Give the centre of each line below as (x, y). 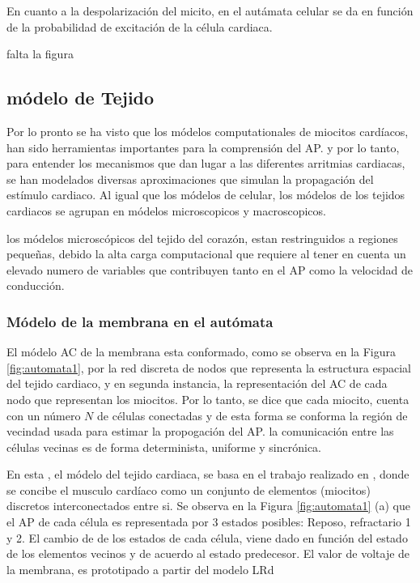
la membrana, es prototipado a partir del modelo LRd (140, 569)
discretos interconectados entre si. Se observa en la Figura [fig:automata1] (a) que (208, 506)
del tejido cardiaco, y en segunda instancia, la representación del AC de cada (197, 383)
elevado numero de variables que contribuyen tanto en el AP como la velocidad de (210, 269)
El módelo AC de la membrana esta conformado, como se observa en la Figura (202, 352)
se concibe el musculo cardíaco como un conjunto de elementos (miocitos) (189, 489)
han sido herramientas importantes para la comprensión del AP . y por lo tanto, (203, 147)
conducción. (36, 285)
